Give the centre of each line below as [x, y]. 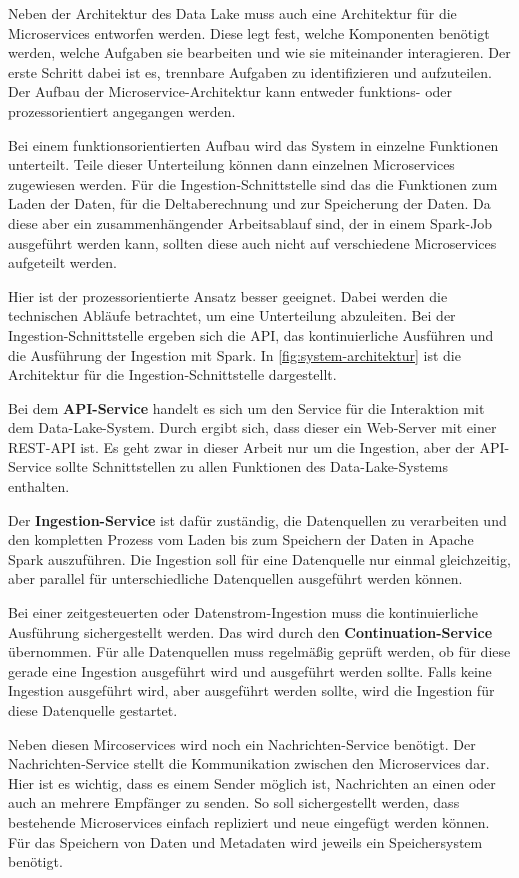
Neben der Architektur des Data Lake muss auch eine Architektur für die [232, 13]
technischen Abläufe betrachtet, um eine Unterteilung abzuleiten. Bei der [232, 315]
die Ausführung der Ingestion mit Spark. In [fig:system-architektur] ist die [234, 354]
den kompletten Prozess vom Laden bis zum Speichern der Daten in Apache [241, 539]
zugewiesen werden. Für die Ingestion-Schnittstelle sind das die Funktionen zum [253, 183]
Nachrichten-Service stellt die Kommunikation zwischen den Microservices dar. [249, 763]
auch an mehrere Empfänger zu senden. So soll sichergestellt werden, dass [234, 802]
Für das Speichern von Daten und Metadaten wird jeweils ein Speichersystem [245, 841]
